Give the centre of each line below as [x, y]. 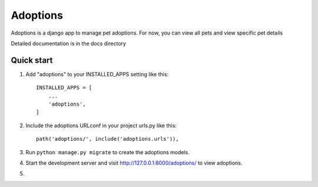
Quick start [32, 60]
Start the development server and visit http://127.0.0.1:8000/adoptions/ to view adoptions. [134, 163]
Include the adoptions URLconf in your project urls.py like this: [101, 125]
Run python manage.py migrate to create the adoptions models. [107, 152]
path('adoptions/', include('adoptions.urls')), [107, 139]
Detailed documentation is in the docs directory [69, 43]
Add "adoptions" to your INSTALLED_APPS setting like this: [97, 74]
